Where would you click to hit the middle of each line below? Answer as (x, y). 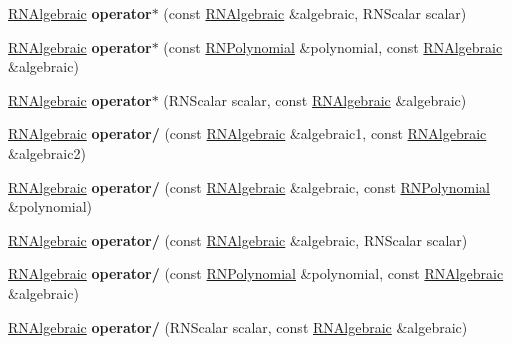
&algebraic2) (47, 152)
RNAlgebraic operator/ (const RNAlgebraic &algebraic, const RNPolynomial (249, 186)
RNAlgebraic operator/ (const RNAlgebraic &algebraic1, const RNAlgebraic (247, 133)
